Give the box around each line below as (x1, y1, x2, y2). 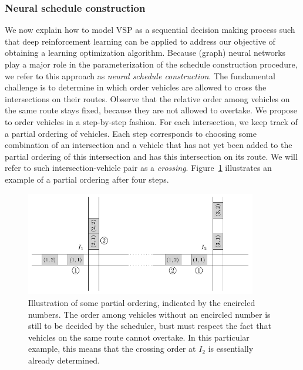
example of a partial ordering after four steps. (5, 173, 169, 185)
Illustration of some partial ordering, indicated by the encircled (28, 296, 255, 308)
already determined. (28, 354, 100, 366)
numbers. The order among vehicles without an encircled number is (28, 308, 271, 320)
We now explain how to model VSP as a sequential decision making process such (5, 23, 295, 36)
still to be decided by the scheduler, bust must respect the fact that (28, 319, 271, 332)
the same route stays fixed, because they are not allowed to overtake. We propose (5, 104, 297, 116)
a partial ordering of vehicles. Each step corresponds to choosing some (5, 127, 257, 139)
